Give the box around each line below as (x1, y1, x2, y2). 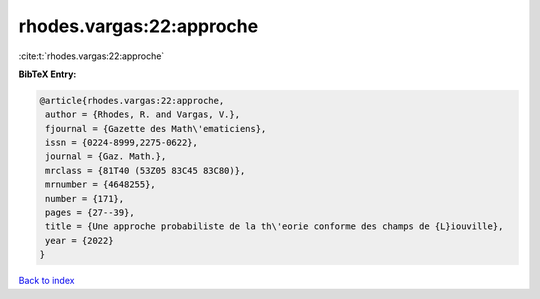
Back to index (18, 275, 75, 287)
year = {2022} (45, 235, 114, 246)
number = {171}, (45, 193, 125, 204)
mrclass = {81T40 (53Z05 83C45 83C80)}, (45, 165, 246, 176)
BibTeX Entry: (18, 68, 77, 80)
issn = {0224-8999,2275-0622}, (45, 137, 199, 149)
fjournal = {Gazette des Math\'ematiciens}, (45, 123, 267, 134)
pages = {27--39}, (45, 207, 135, 219)
